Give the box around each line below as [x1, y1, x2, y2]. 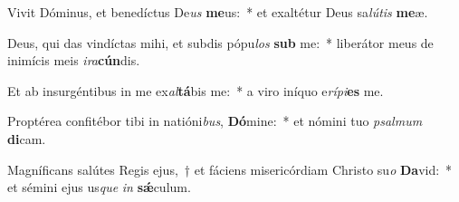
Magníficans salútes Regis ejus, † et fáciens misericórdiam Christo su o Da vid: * [7, 159, 453, 178]
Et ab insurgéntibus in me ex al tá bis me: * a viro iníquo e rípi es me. [7, 81, 384, 100]
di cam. [7, 129, 46, 148]
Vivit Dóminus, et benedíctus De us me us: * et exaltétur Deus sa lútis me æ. [7, 3, 428, 21]
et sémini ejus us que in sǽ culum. [7, 178, 191, 197]
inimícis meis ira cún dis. [7, 51, 140, 70]
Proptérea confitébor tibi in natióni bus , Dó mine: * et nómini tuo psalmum [7, 111, 423, 130]
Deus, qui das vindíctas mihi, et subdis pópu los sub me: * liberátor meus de [7, 33, 434, 52]
